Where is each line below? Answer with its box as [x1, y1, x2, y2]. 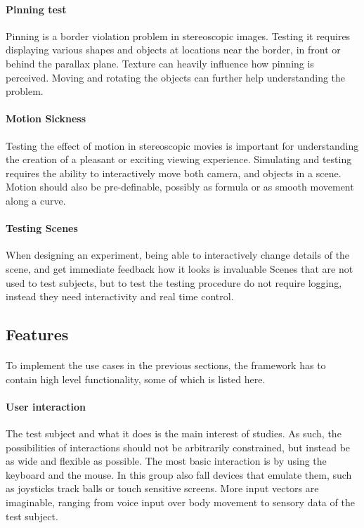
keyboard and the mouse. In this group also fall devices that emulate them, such [6, 467, 352, 482]
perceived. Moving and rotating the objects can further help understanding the [6, 70, 346, 84]
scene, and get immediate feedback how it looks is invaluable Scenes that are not [6, 261, 353, 276]
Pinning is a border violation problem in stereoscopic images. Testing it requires [6, 28, 351, 43]
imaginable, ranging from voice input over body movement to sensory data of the [6, 495, 355, 510]
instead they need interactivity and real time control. [6, 289, 234, 304]
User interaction [6, 399, 86, 413]
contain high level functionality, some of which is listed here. [6, 371, 266, 386]
